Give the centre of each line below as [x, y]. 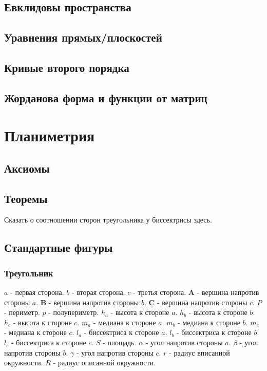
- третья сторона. [159, 292]
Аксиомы [27, 168]
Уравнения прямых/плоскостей [83, 37]
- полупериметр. [74, 312]
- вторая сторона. [98, 292]
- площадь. [120, 342]
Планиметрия [50, 135]
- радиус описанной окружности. [104, 363]
